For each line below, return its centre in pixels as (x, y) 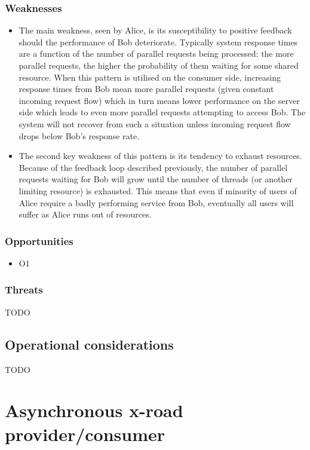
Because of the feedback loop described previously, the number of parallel (153, 167)
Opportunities (39, 241)
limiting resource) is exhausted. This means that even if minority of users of (158, 190)
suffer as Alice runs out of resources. (85, 214)
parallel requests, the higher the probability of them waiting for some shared (159, 65)
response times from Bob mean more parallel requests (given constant (146, 89)
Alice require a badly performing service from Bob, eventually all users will (156, 202)
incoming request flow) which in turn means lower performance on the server (159, 100)
